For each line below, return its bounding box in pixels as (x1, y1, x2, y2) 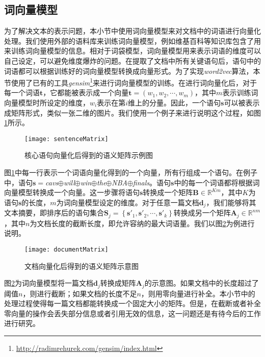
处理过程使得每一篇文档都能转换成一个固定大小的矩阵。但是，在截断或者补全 (4, 298, 261, 309)
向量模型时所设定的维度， (4, 97, 90, 108)
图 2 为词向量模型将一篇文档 (4, 278, 93, 288)
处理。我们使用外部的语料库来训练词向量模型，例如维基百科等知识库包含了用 (4, 35, 261, 46)
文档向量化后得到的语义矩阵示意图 (24, 260, 139, 271)
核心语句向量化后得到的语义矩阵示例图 (24, 150, 153, 160)
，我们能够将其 (206, 197, 256, 207)
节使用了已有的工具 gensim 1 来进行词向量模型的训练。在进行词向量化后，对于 (4, 76, 257, 88)
